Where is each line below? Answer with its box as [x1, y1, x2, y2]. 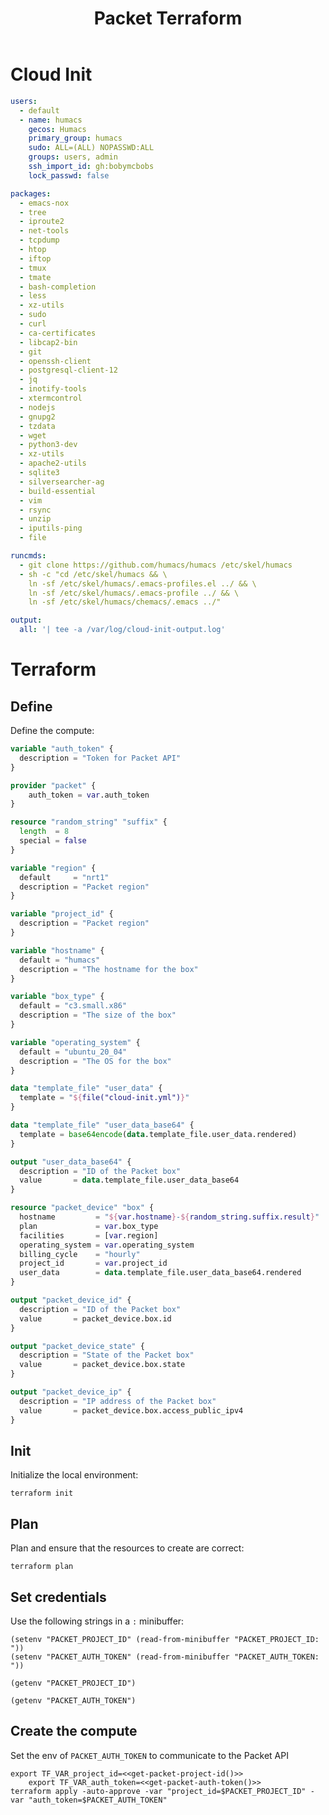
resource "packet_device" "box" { [10, 1203, 155, 1213]
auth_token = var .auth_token [28, 790, 150, 800]
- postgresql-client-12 [19, 365, 118, 376]
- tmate [19, 272, 52, 282]
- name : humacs [19, 115, 83, 125]
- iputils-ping [19, 523, 83, 534]
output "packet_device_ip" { [10, 1387, 132, 1397]
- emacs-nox [19, 198, 70, 208]
